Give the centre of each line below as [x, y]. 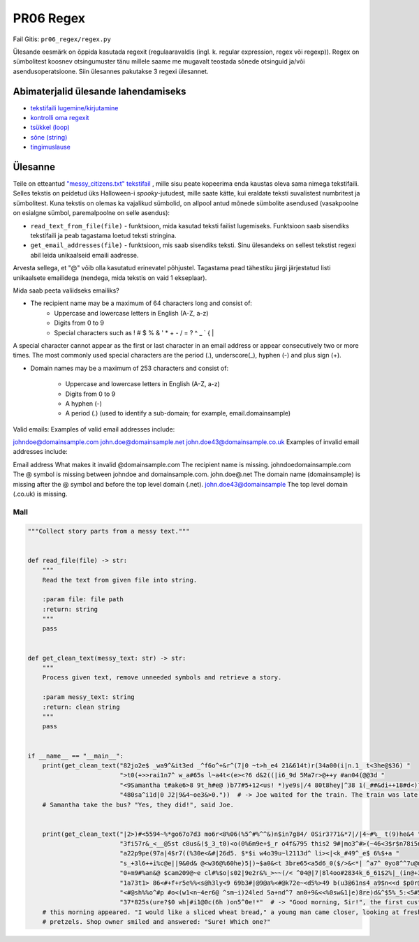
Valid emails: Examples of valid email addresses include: [94, 429]
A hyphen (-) [84, 403]
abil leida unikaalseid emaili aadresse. [84, 255]
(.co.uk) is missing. [40, 494]
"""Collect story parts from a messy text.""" [109, 531]
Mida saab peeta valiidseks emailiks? [66, 290]
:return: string [70, 609]
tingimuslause [51, 147]
